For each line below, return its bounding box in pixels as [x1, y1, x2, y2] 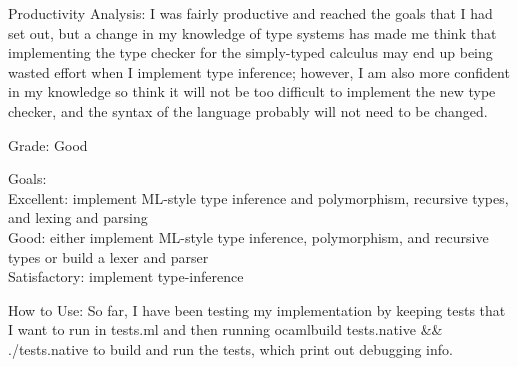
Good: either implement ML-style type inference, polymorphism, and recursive [8, 226, 489, 247]
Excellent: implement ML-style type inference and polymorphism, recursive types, [8, 187, 509, 208]
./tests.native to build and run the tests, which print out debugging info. [8, 338, 453, 359]
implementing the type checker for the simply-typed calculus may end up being [8, 42, 493, 63]
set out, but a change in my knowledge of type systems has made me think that [8, 22, 497, 43]
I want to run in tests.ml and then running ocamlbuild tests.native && [8, 319, 443, 340]
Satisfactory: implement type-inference [8, 266, 244, 287]
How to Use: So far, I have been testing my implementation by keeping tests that [8, 299, 506, 320]
